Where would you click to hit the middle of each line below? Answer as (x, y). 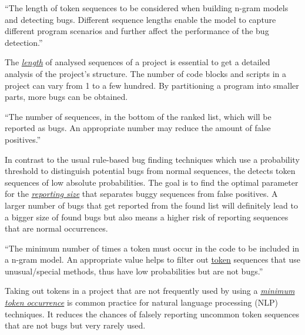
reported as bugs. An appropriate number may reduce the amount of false (138, 128)
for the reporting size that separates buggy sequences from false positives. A (141, 194)
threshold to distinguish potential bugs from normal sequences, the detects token (150, 171)
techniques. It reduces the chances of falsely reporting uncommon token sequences (152, 314)
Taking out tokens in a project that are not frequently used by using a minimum (150, 291)
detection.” (24, 42)
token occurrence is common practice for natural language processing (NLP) (141, 302)
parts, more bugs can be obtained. (66, 97)
